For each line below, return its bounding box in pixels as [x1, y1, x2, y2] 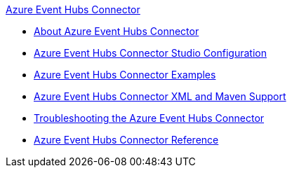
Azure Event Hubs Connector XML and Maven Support [34, 90, 286, 102]
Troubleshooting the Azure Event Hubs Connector [34, 112, 265, 124]
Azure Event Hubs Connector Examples [34, 69, 216, 81]
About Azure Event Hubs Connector [34, 25, 199, 37]
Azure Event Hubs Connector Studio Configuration [34, 47, 267, 59]
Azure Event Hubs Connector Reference [34, 134, 219, 146]
